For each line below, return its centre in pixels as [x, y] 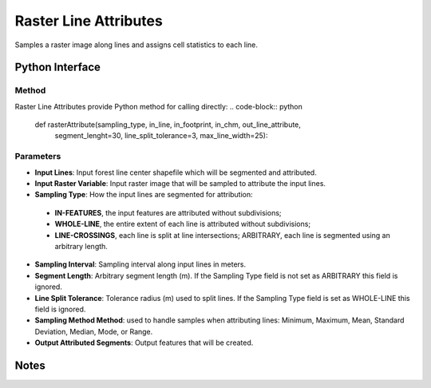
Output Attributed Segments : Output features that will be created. [144, 342]
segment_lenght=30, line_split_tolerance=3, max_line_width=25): [161, 136]
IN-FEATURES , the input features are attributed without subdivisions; [168, 212]
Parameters [38, 156]
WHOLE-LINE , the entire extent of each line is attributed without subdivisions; [183, 224]
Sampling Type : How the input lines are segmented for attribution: [144, 195]
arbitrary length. [81, 246]
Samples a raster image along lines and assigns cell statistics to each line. [136, 45]
